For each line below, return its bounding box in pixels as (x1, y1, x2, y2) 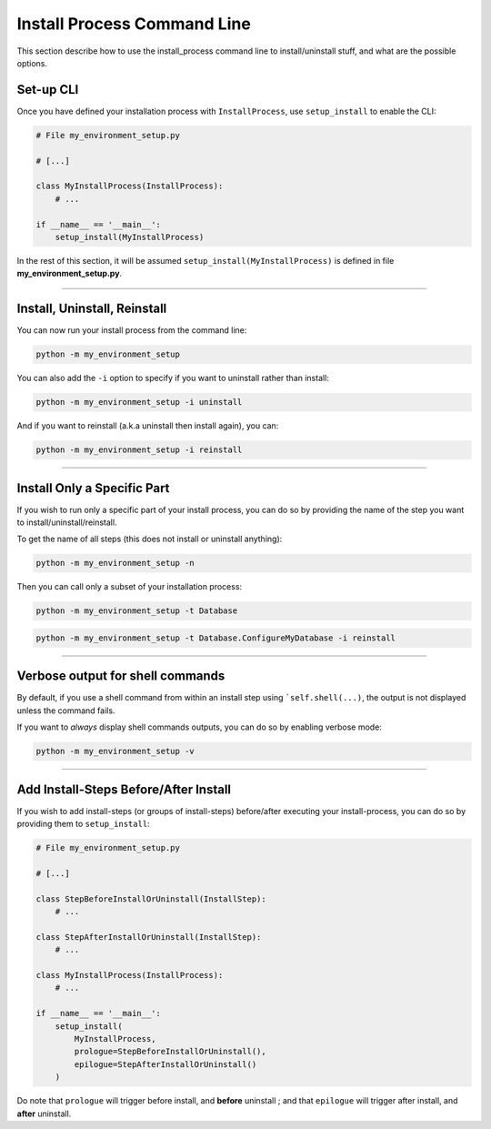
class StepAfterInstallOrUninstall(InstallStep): (35, 932, 262, 942)
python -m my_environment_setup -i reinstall (35, 445, 243, 455)
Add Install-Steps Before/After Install (16, 781, 232, 797)
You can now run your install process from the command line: (16, 325, 247, 336)
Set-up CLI (16, 82, 79, 97)
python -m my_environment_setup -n (35, 558, 195, 569)
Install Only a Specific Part (16, 480, 170, 496)
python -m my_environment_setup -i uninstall (35, 397, 243, 408)
